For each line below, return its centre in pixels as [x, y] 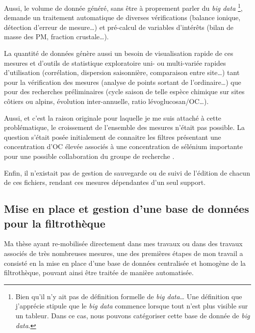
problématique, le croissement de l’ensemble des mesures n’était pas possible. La [124, 127]
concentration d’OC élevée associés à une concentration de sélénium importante [123, 146]
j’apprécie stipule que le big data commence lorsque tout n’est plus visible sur [132, 306]
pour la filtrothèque [55, 223]
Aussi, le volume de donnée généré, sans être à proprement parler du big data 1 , [123, 7]
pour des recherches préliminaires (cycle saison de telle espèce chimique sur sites [124, 91]
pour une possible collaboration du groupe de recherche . [89, 156]
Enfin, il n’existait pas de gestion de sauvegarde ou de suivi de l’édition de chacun [127, 172]
